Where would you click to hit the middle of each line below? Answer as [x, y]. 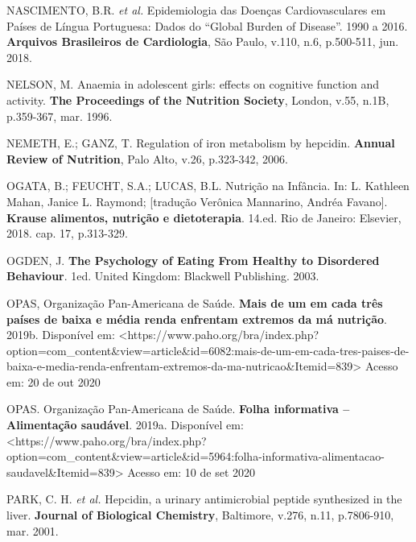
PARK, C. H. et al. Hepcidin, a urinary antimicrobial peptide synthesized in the [204, 499]
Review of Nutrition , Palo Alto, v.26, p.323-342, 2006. [148, 158]
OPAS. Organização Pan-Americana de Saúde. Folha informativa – [178, 409]
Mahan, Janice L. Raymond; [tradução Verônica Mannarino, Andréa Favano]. [197, 201]
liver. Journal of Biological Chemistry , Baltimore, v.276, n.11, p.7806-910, [200, 515]
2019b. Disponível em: [61, 335]
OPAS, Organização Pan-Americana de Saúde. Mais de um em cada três [195, 302]
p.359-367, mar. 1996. [60, 116]
